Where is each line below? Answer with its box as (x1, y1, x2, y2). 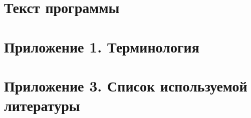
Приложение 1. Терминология (4, 36, 199, 56)
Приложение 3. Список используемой (4, 75, 247, 95)
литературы (4, 95, 80, 115)
